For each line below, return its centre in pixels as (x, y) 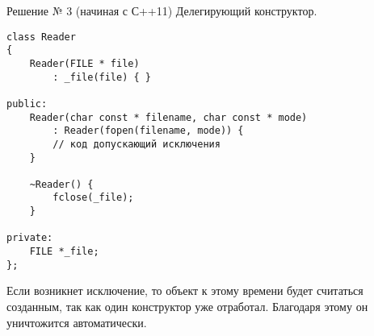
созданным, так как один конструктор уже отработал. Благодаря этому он (187, 306)
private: (30, 238)
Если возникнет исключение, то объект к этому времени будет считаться (185, 290)
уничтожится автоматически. (77, 322)
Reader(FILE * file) (84, 63)
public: (27, 104)
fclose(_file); (93, 198)
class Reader (41, 37)
